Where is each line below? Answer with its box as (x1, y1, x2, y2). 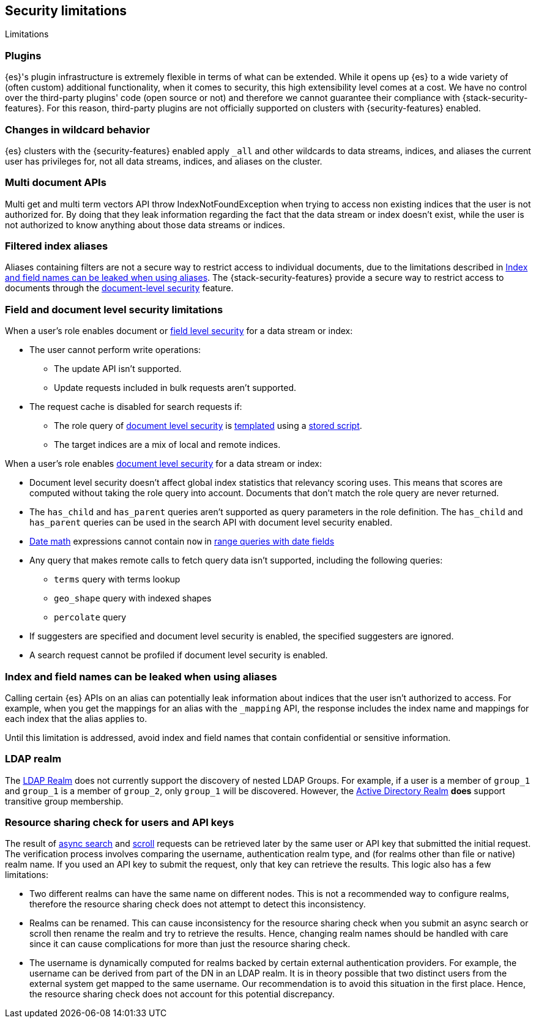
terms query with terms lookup (54, 574, 181, 585)
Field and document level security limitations (5, 303, 223, 316)
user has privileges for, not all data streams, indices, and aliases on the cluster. (5, 155, 322, 166)
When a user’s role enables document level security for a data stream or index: (5, 458, 322, 469)
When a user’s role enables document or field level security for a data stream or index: (5, 325, 353, 337)
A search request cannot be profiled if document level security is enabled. (29, 650, 328, 661)
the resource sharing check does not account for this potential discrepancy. (29, 989, 335, 1000)
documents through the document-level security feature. (5, 283, 234, 294)
